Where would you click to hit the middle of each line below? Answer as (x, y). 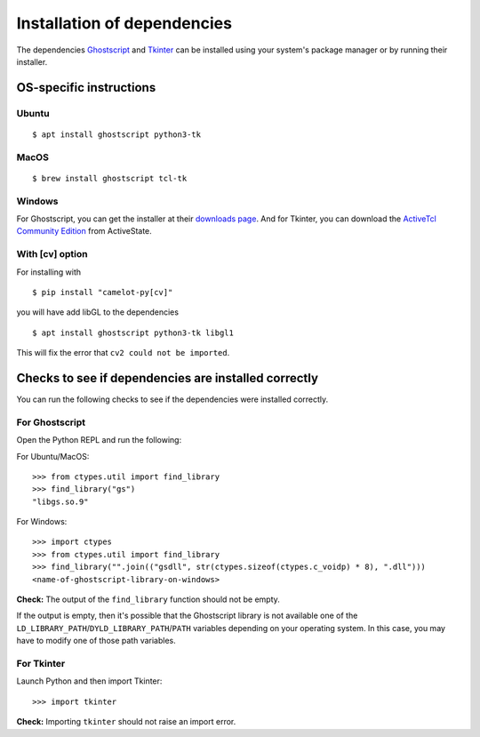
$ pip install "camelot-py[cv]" (103, 292)
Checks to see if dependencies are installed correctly (168, 378)
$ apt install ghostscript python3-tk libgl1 (133, 332)
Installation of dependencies (124, 23)
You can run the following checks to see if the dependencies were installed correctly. (172, 399)
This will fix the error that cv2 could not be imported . (123, 353)
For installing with (49, 272)
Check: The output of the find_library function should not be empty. (148, 599)
